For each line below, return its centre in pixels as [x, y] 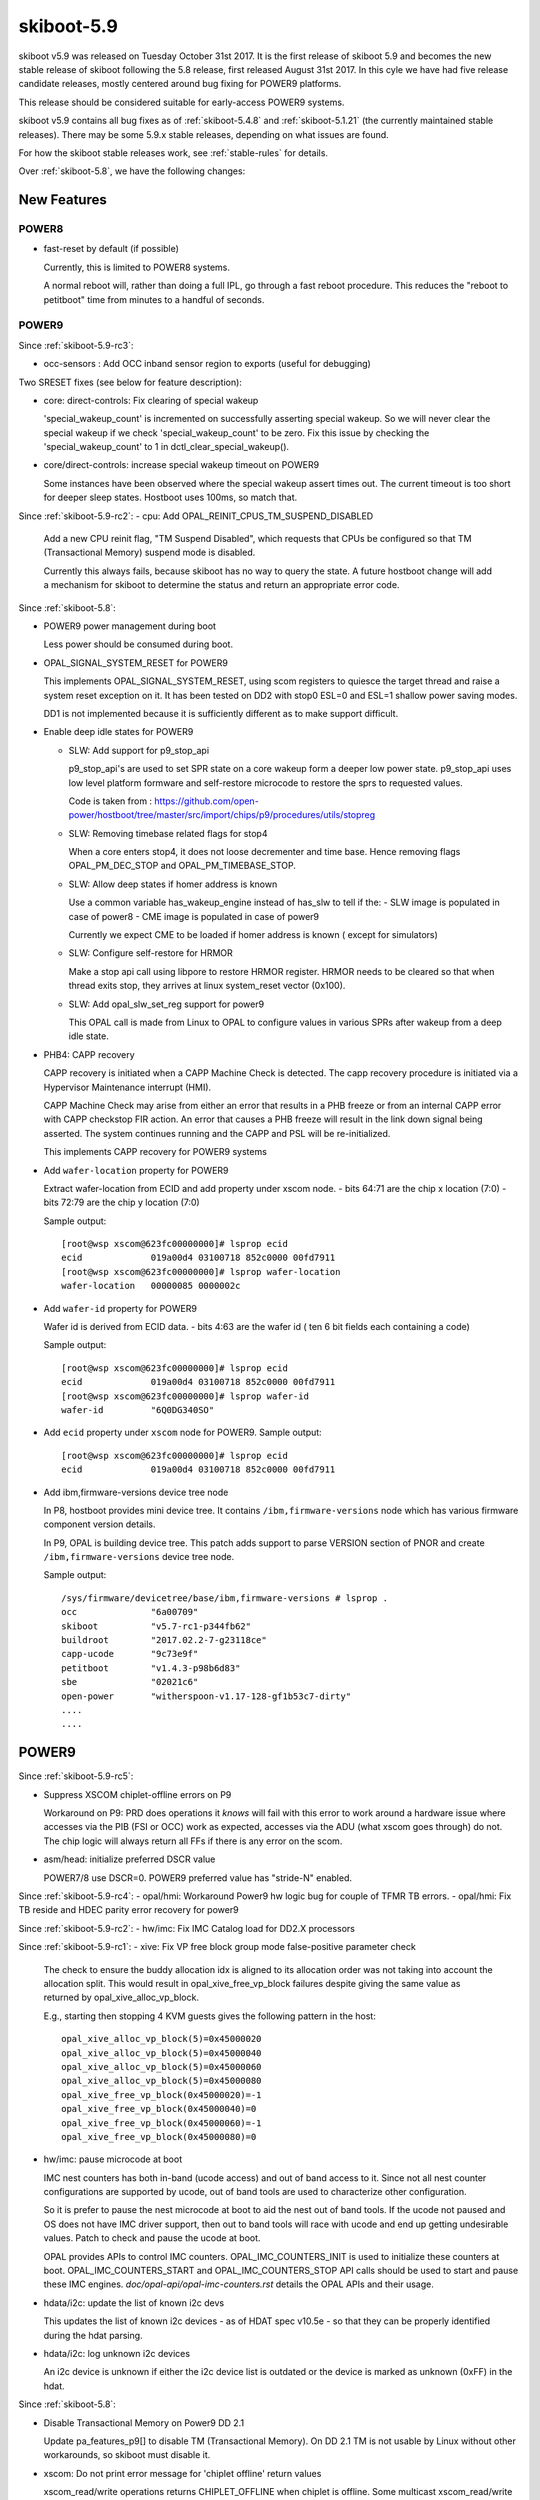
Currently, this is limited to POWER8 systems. [136, 267]
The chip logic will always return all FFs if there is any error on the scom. [193, 1841]
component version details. [99, 1524]
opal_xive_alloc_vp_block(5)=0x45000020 [161, 2039]
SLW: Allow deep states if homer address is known [173, 884]
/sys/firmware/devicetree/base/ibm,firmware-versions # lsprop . [225, 1598]
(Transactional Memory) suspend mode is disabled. [149, 552]
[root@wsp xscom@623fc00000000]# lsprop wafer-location [201, 1271]
